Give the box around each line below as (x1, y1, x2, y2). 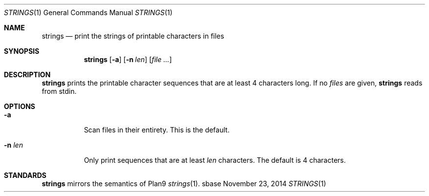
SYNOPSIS (4, 47, 40, 55)
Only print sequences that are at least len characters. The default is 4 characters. (84, 156, 346, 164)
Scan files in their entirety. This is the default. (84, 126, 230, 134)
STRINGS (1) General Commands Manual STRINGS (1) (4, 8, 173, 17)
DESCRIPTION (4, 70, 51, 79)
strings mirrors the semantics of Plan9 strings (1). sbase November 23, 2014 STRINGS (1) (42, 179, 326, 188)
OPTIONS (4, 102, 35, 110)
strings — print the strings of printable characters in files (42, 32, 224, 40)
